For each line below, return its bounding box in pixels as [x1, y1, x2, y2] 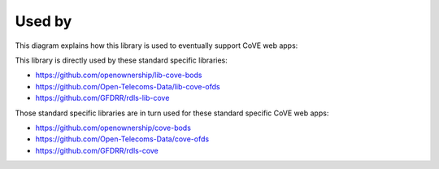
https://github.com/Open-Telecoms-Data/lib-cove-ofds [35, 81, 220, 91]
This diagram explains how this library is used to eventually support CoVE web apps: [15, 41, 298, 50]
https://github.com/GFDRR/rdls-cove [35, 145, 159, 155]
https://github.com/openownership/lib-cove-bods [35, 70, 202, 80]
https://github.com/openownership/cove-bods [35, 123, 191, 132]
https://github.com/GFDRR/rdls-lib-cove [35, 93, 170, 103]
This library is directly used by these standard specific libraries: [15, 55, 228, 65]
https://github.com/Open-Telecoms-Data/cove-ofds [35, 134, 210, 144]
